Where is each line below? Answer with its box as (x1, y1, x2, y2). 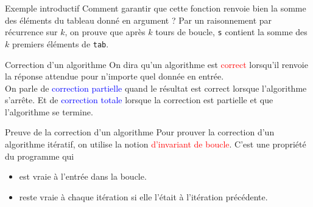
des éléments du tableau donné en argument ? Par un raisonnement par (5, 13, 272, 26)
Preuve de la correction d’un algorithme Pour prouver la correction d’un (5, 126, 275, 138)
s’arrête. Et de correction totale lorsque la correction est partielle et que (5, 93, 273, 106)
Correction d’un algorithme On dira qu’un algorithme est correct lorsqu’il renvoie (5, 58, 308, 70)
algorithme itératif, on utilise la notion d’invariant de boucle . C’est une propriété (5, 138, 306, 151)
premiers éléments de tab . (12, 37, 109, 50)
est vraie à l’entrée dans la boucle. (19, 170, 147, 183)
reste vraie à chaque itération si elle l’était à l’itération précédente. (19, 190, 268, 203)
